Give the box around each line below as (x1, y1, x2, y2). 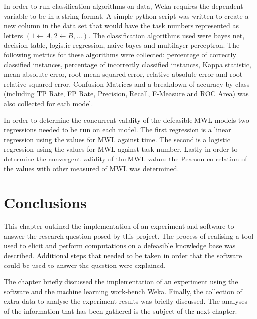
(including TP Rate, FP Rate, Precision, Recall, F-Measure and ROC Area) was (4, 88, 249, 99)
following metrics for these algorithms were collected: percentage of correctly (4, 49, 236, 59)
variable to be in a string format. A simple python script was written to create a (4, 10, 249, 21)
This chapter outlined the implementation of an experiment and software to (4, 221, 234, 231)
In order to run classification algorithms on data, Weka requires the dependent (4, 1, 243, 11)
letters (4, 30, 23, 40)
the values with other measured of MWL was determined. (4, 163, 179, 173)
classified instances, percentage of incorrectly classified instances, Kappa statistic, (4, 59, 251, 69)
